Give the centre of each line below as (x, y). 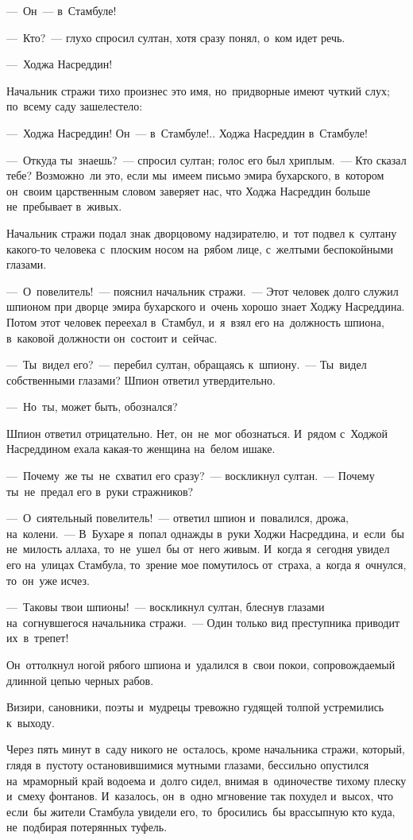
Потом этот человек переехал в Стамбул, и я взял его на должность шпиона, (195, 321)
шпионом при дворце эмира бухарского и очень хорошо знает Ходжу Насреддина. (206, 306)
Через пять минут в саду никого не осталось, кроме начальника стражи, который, (206, 749)
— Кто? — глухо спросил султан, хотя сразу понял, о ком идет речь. (176, 37)
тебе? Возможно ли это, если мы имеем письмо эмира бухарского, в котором (195, 175)
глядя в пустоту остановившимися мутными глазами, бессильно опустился (188, 764)
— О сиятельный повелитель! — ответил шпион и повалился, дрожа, (178, 518)
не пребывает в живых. (64, 206)
